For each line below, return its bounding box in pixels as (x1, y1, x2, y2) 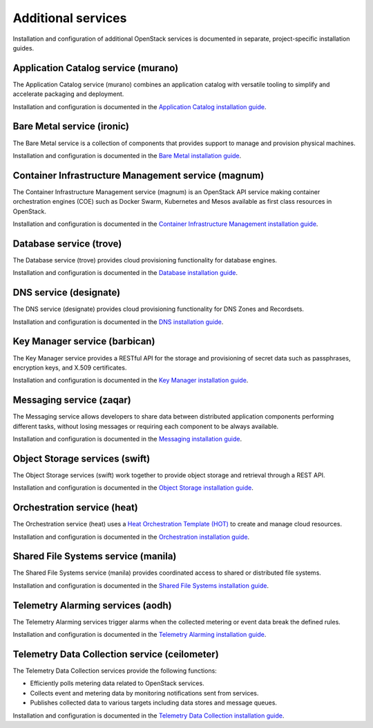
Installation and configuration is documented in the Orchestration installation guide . (12, 533, 250, 541)
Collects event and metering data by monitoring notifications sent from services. (30, 689, 259, 697)
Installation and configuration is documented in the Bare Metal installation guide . (12, 151, 242, 160)
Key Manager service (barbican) (12, 336, 155, 347)
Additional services (12, 10, 127, 26)
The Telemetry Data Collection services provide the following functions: (12, 667, 217, 675)
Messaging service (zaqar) (12, 394, 131, 406)
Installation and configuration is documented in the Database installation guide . (12, 269, 238, 277)
